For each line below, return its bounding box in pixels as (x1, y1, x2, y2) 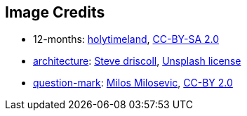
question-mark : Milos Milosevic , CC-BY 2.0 (33, 77, 233, 89)
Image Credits (5, 4, 105, 21)
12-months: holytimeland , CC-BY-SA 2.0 (33, 33, 220, 46)
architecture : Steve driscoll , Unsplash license (33, 55, 241, 67)
